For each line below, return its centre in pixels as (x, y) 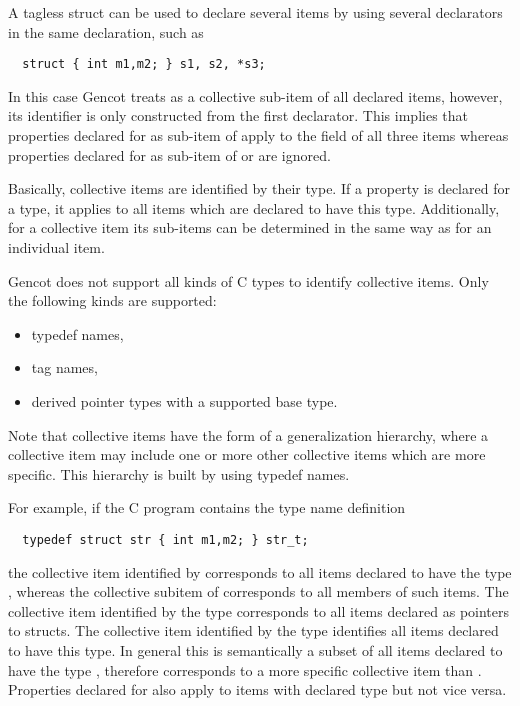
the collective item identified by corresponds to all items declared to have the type (260, 571)
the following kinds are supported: (112, 300)
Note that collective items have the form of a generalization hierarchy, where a (248, 434)
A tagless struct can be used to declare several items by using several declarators (255, 12)
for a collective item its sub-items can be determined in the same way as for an (250, 227)
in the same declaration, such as (106, 31)
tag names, (64, 367)
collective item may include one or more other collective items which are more (247, 454)
